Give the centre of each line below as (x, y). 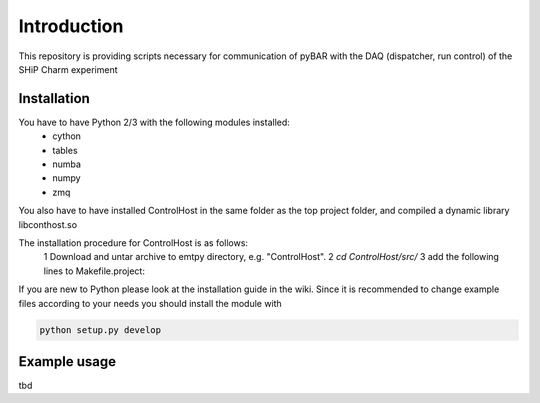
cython (67, 136)
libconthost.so (48, 224)
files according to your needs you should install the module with (150, 303)
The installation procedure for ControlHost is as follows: (133, 242)
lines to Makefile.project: (94, 271)
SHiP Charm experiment (68, 69)
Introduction (71, 26)
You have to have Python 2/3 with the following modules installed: (154, 122)
